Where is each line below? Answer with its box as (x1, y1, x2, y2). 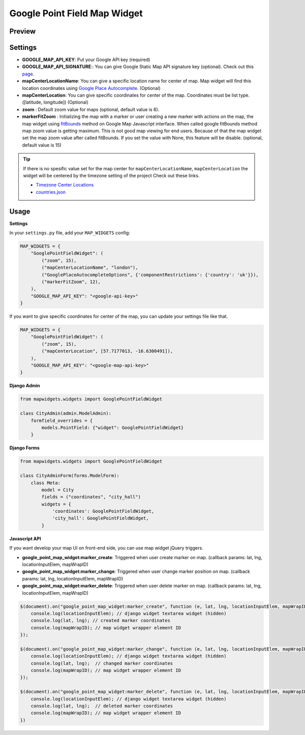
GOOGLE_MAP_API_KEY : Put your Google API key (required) (22, 56, 150, 63)
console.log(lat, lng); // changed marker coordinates (30, 660, 173, 666)
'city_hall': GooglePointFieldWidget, (52, 515, 149, 521)
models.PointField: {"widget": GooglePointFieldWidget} (41, 424, 184, 431)
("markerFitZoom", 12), (41, 279, 101, 285)
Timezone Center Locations (36, 182, 94, 188)
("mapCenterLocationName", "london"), (41, 265, 138, 270)
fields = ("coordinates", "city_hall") (41, 494, 141, 500)
